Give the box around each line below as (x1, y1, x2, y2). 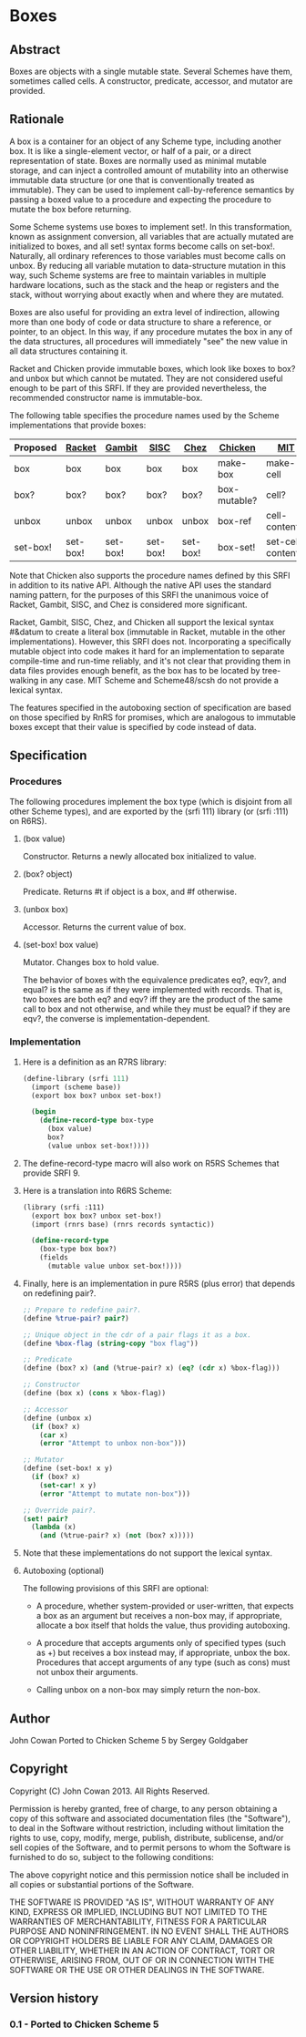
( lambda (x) (31, 1523, 76, 1532)
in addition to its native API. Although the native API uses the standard (9, 580, 271, 591)
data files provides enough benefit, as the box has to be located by (9, 664, 260, 675)
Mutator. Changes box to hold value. (22, 956, 159, 967)
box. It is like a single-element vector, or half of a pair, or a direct (9, 145, 252, 156)
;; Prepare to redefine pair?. (22, 1305, 142, 1314)
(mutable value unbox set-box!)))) (46, 1261, 182, 1271)
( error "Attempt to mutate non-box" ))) (39, 1489, 191, 1498)
